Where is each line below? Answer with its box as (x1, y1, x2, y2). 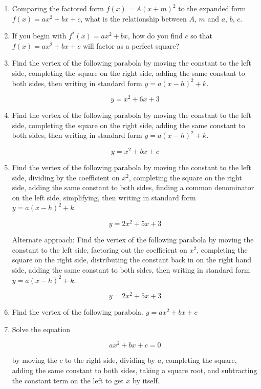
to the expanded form (178, 3, 246, 13)
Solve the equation (12, 323, 70, 334)
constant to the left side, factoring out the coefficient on (12, 244, 187, 255)
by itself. (133, 375, 160, 385)
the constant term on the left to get (12, 375, 124, 385)
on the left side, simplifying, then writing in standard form (12, 192, 196, 202)
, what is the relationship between (80, 13, 187, 24)
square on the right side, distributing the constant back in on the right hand (12, 254, 251, 265)
